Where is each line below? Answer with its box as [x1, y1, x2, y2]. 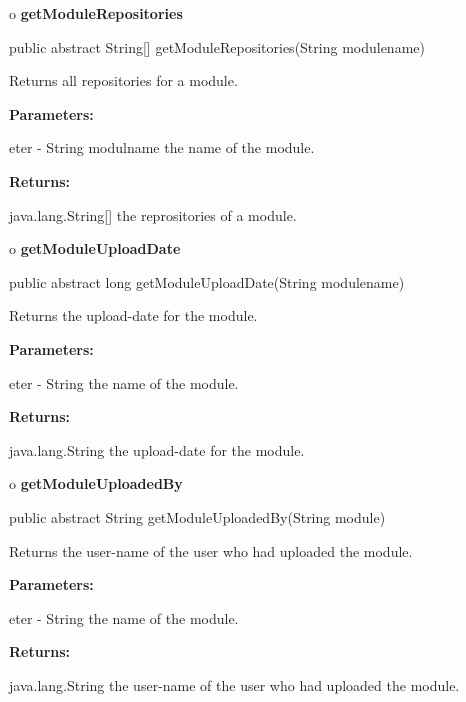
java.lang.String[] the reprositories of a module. [9, 204, 297, 225]
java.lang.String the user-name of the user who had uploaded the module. [9, 674, 460, 695]
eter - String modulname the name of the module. [9, 137, 315, 158]
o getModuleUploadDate [9, 238, 181, 259]
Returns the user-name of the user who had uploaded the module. [9, 540, 413, 561]
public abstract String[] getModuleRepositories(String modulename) [9, 36, 425, 57]
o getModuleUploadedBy [9, 473, 183, 494]
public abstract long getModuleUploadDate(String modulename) [9, 271, 405, 292]
